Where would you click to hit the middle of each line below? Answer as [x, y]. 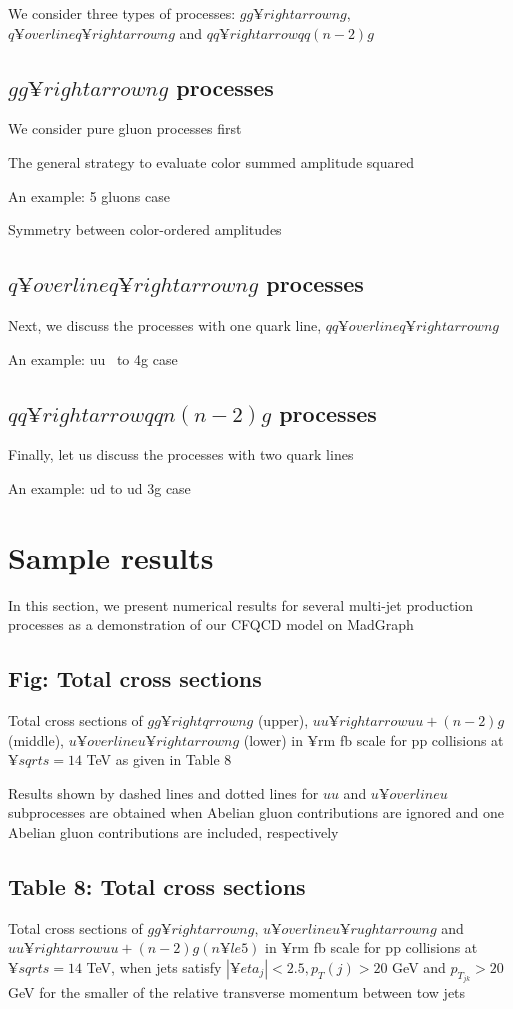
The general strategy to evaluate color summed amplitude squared [211, 161]
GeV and [419, 967]
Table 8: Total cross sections [157, 886]
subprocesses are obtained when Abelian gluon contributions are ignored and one [256, 812]
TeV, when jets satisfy [154, 967]
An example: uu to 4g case [93, 358]
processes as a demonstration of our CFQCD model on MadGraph [211, 624]
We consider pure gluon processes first [125, 128]
